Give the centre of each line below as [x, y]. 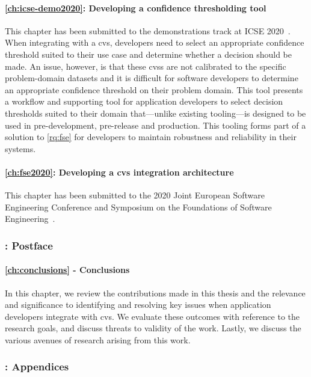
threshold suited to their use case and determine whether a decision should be [148, 54]
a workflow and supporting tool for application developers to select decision [144, 101]
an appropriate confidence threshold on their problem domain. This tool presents [154, 89]
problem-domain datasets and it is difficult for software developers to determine [152, 78]
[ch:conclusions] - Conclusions [67, 270]
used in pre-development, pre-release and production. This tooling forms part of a [155, 125]
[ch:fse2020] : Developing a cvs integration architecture [119, 172]
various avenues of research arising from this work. [98, 339]
